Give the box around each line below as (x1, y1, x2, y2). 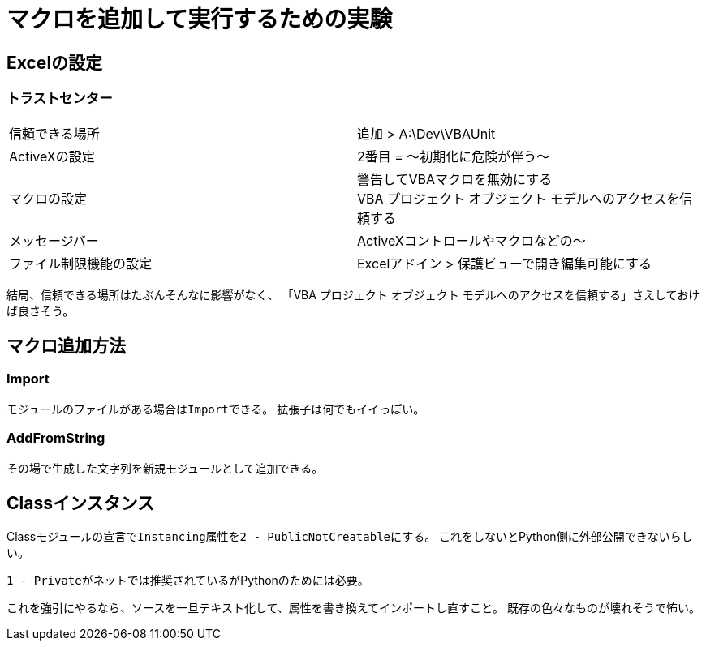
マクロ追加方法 (6, 335, 126, 356)
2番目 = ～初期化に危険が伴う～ (357, 148, 550, 165)
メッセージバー (9, 232, 99, 249)
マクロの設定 (9, 190, 88, 207)
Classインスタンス (6, 492, 155, 513)
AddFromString (6, 430, 105, 447)
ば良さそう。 (6, 303, 75, 318)
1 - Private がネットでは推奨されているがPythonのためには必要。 (6, 573, 369, 588)
